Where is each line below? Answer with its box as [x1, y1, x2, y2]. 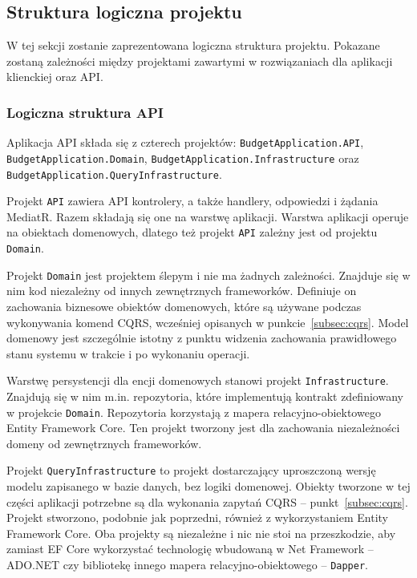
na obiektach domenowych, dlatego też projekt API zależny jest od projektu [6, 224, 378, 240]
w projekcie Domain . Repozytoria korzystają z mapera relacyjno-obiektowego [6, 403, 381, 420]
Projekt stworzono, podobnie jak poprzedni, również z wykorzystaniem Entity [6, 509, 388, 526]
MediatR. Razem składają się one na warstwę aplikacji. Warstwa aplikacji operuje [6, 208, 409, 224]
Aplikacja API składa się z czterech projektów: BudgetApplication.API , [6, 134, 364, 151]
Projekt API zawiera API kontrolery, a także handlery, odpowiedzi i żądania [6, 192, 379, 209]
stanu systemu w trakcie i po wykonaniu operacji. [6, 345, 250, 362]
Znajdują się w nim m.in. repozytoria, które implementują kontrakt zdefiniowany [6, 388, 403, 405]
